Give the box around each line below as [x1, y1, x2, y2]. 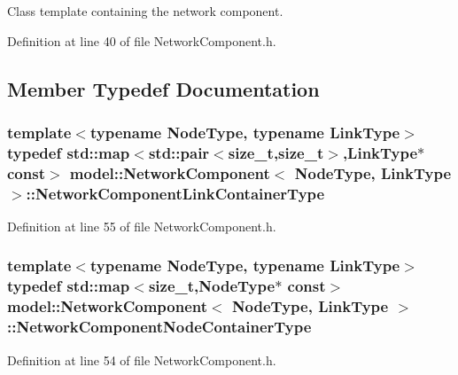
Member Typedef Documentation [7, 74, 320, 102]
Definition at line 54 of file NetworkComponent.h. [7, 350, 276, 369]
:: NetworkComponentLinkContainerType [26, 182, 325, 204]
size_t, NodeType [148, 275, 276, 297]
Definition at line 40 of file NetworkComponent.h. [7, 31, 276, 50]
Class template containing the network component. [7, 2, 283, 20]
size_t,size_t [228, 141, 324, 163]
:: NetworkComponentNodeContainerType [7, 316, 312, 338]
